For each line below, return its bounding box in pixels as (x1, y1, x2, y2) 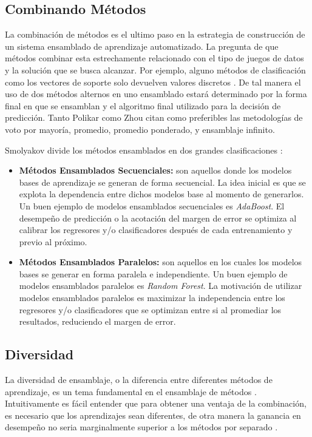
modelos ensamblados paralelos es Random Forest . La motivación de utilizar (19, 279, 302, 292)
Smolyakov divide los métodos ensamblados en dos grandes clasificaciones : (5, 143, 283, 156)
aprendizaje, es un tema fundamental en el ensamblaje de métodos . (5, 385, 257, 398)
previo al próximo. (19, 235, 87, 248)
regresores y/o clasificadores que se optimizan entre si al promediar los (19, 303, 282, 316)
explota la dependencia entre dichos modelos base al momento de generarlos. (19, 188, 304, 200)
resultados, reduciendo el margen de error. (19, 315, 176, 328)
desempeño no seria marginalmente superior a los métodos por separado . (5, 421, 278, 433)
